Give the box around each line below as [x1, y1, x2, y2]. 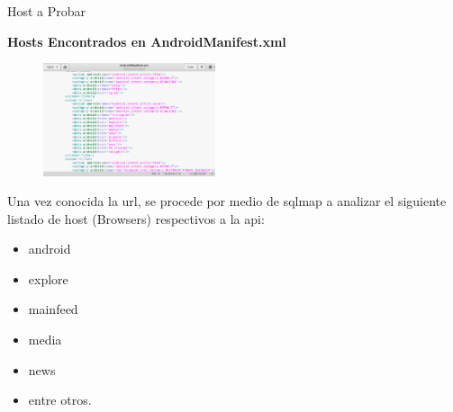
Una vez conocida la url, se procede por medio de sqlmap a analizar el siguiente [7, 192, 447, 210]
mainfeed [28, 300, 78, 318]
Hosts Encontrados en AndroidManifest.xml [7, 31, 286, 50]
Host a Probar [7, 2, 86, 20]
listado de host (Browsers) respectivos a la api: [7, 209, 265, 228]
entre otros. [28, 390, 92, 409]
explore [28, 269, 68, 288]
